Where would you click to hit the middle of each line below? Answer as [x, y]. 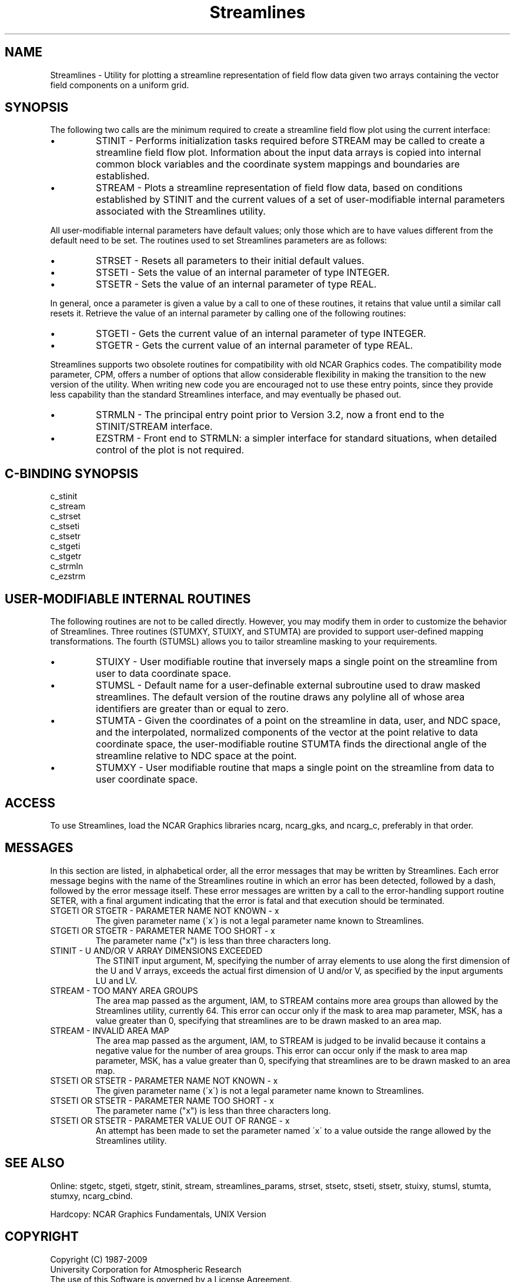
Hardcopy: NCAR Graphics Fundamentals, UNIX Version [158, 1214]
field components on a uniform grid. [120, 85]
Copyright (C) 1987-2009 [99, 1259]
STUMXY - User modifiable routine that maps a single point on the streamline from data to [295, 768]
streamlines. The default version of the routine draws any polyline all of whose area [280, 697]
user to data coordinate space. [164, 674]
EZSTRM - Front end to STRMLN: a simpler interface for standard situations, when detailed [297, 438]
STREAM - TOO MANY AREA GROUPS [124, 990]
